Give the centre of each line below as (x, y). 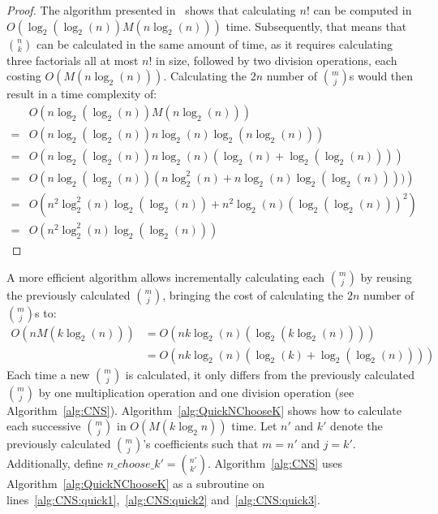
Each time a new (48, 374)
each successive (44, 426)
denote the (356, 426)
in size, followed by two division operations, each (277, 60)
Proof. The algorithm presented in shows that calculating (151, 10)
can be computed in (363, 10)
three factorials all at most (73, 60)
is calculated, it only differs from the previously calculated (270, 374)
